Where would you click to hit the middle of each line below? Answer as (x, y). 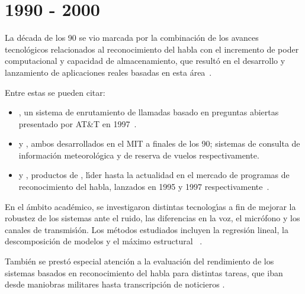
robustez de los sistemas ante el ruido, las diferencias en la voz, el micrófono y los (152, 218)
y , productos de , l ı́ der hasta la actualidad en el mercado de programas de (154, 175)
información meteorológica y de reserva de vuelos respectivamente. (139, 155)
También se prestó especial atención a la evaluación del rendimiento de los (139, 261)
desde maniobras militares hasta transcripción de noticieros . (115, 284)
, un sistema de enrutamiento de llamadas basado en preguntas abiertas (149, 112)
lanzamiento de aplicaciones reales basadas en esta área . (108, 72)
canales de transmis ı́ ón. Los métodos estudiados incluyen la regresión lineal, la (147, 229)
